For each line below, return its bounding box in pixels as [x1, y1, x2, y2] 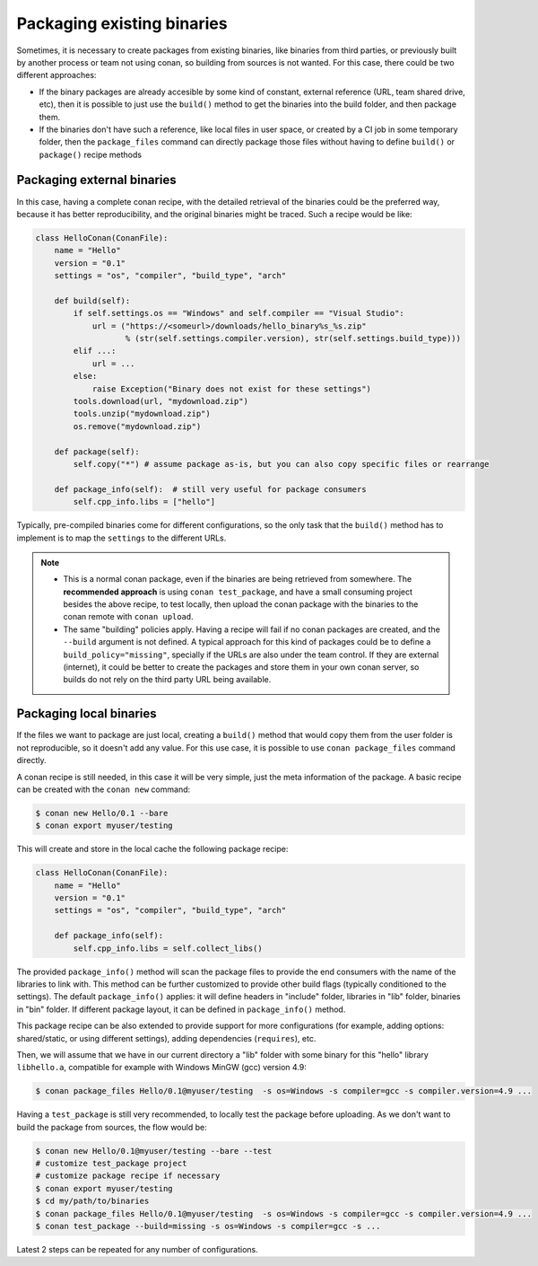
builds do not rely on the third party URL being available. [63, 674, 272, 685]
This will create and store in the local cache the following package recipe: [16, 844, 289, 855]
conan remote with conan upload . [63, 611, 194, 622]
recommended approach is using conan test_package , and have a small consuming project [63, 586, 412, 597]
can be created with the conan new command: [16, 784, 191, 795]
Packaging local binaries [16, 706, 157, 722]
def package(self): [54, 446, 141, 457]
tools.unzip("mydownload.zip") [73, 409, 211, 419]
